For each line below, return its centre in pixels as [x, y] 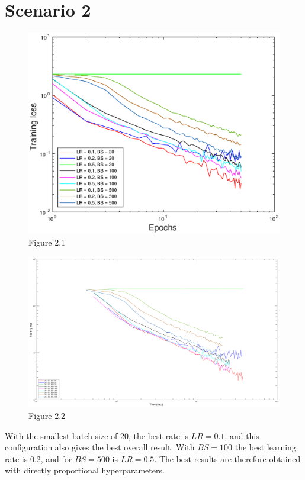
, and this [242, 435]
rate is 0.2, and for [38, 458]
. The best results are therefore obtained [227, 458]
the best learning [265, 447]
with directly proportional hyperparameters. [85, 470]
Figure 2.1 [47, 242]
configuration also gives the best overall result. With [100, 447]
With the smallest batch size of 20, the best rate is [97, 435]
